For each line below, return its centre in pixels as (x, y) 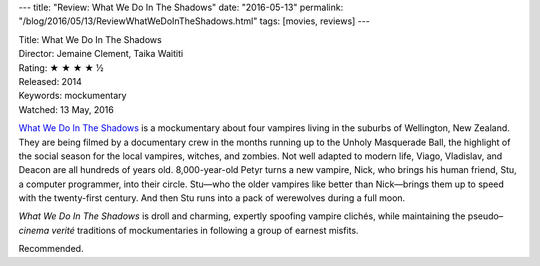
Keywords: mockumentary (72, 96)
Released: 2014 (50, 81)
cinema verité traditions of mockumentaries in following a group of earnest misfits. (188, 230)
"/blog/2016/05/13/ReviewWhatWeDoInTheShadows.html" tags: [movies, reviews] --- (194, 21)
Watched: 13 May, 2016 (66, 109)
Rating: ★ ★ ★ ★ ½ (61, 67)
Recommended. (51, 249)
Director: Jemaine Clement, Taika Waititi (101, 54)
